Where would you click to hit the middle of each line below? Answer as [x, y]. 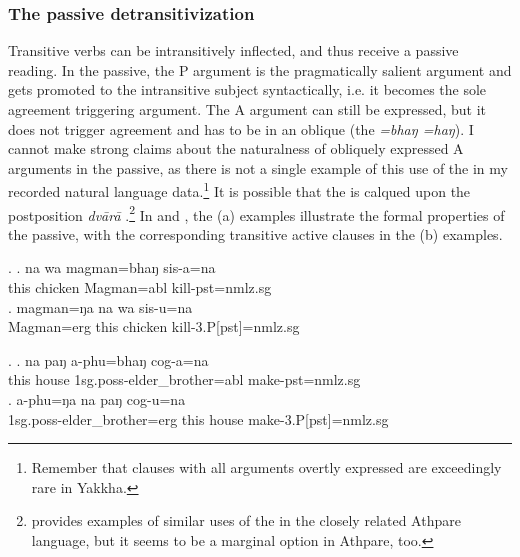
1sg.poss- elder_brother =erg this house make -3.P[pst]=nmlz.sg [198, 418]
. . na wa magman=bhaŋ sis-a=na [112, 267]
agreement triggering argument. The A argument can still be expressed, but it [247, 109]
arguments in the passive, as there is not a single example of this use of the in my [258, 167]
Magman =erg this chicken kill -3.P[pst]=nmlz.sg [154, 326]
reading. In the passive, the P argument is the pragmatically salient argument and [260, 69]
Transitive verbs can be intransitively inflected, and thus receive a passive [233, 50]
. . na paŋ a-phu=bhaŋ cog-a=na [108, 359]
